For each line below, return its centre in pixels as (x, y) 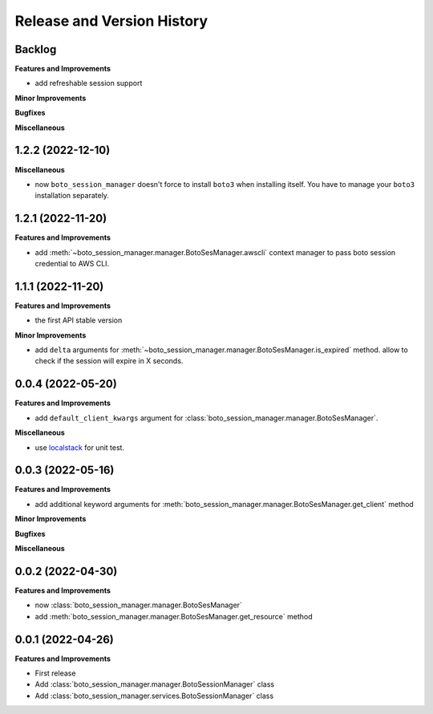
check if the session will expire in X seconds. (109, 361)
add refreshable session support (89, 83)
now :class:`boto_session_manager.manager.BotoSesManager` (138, 605)
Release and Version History (111, 21)
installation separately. (72, 196)
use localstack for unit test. (79, 447)
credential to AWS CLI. (72, 264)
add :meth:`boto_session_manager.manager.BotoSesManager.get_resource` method (174, 616)
